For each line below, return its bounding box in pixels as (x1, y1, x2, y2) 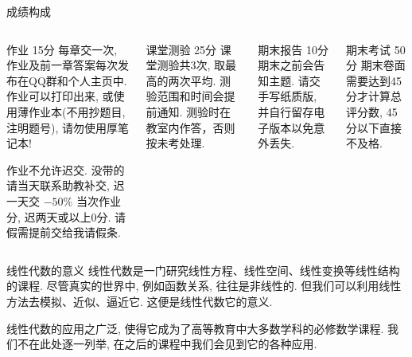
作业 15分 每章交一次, (6, 41, 118, 57)
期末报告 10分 (258, 41, 328, 57)
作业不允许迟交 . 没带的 (6, 161, 125, 178)
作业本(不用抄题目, (28, 103, 126, 120)
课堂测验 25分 (146, 41, 217, 57)
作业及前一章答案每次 (6, 57, 118, 73)
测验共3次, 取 (157, 57, 225, 73)
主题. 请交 (269, 72, 321, 88)
